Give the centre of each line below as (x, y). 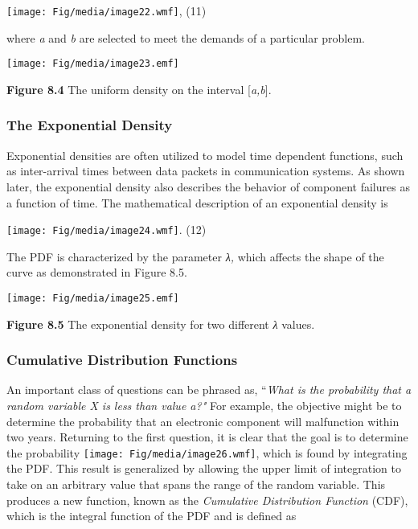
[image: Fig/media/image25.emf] (93, 298)
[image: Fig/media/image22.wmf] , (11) (107, 10)
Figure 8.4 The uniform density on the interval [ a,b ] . (139, 89)
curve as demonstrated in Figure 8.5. (97, 272)
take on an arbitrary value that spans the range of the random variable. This (196, 484)
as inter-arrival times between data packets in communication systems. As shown (206, 171)
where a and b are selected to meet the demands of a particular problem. (186, 37)
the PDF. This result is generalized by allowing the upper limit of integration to (204, 468)
